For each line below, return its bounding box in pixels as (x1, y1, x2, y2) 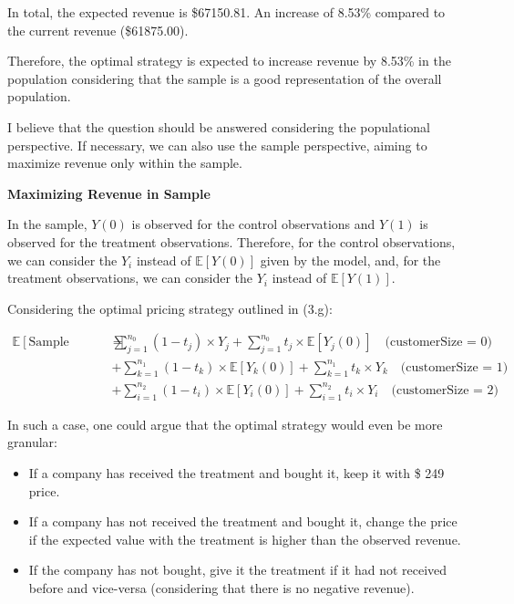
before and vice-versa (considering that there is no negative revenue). (28, 578, 415, 597)
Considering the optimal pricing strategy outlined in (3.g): (7, 298, 333, 318)
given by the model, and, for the (260, 250, 441, 269)
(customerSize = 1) (400, 360, 509, 374)
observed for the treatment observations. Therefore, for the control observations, (7, 232, 456, 251)
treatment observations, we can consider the (7, 268, 253, 287)
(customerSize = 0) (385, 336, 493, 349)
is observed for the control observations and (131, 214, 375, 234)
